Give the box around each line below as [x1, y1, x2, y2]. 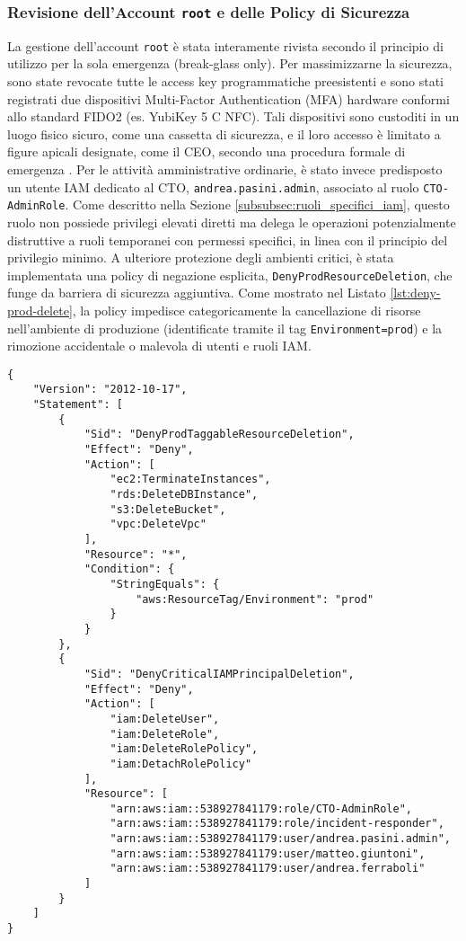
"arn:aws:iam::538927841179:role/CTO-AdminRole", [110, 802, 413, 815]
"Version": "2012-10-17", [32, 383, 188, 396]
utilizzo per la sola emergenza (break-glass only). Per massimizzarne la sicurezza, [7, 54, 453, 73]
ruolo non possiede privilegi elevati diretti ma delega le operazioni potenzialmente [7, 212, 456, 231]
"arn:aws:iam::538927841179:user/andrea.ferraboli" [110, 862, 426, 875]
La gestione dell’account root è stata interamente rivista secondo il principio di [7, 36, 444, 55]
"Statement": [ [32, 398, 123, 412]
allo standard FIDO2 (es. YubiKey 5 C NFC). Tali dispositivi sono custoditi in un [7, 107, 460, 126]
